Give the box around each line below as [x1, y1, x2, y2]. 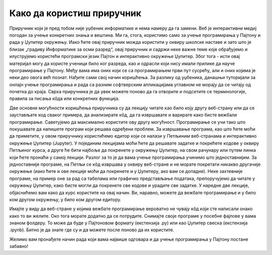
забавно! [9, 243, 29, 249]
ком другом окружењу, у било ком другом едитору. [9, 197, 122, 203]
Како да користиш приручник [9, 8, 142, 19]
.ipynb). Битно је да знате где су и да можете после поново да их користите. [9, 227, 174, 233]
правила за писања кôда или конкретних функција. [9, 96, 120, 102]
